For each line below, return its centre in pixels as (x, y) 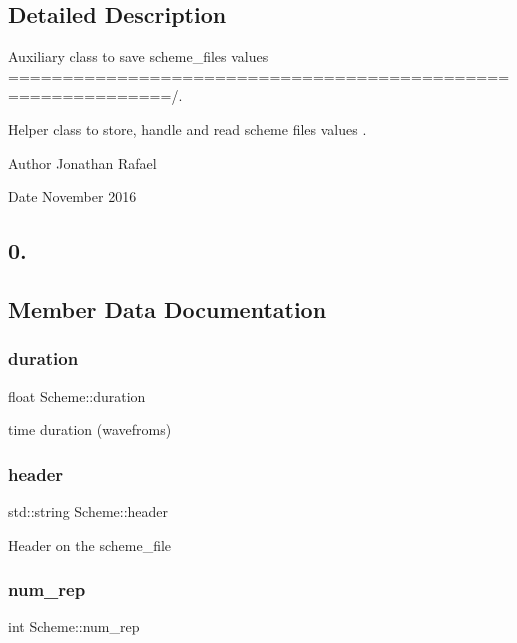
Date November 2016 (72, 196)
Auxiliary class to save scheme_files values (138, 56)
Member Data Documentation (167, 308)
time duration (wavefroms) (90, 429)
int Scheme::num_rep (74, 626)
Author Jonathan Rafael (82, 162)
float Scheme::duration (77, 395)
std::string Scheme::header (88, 510)
